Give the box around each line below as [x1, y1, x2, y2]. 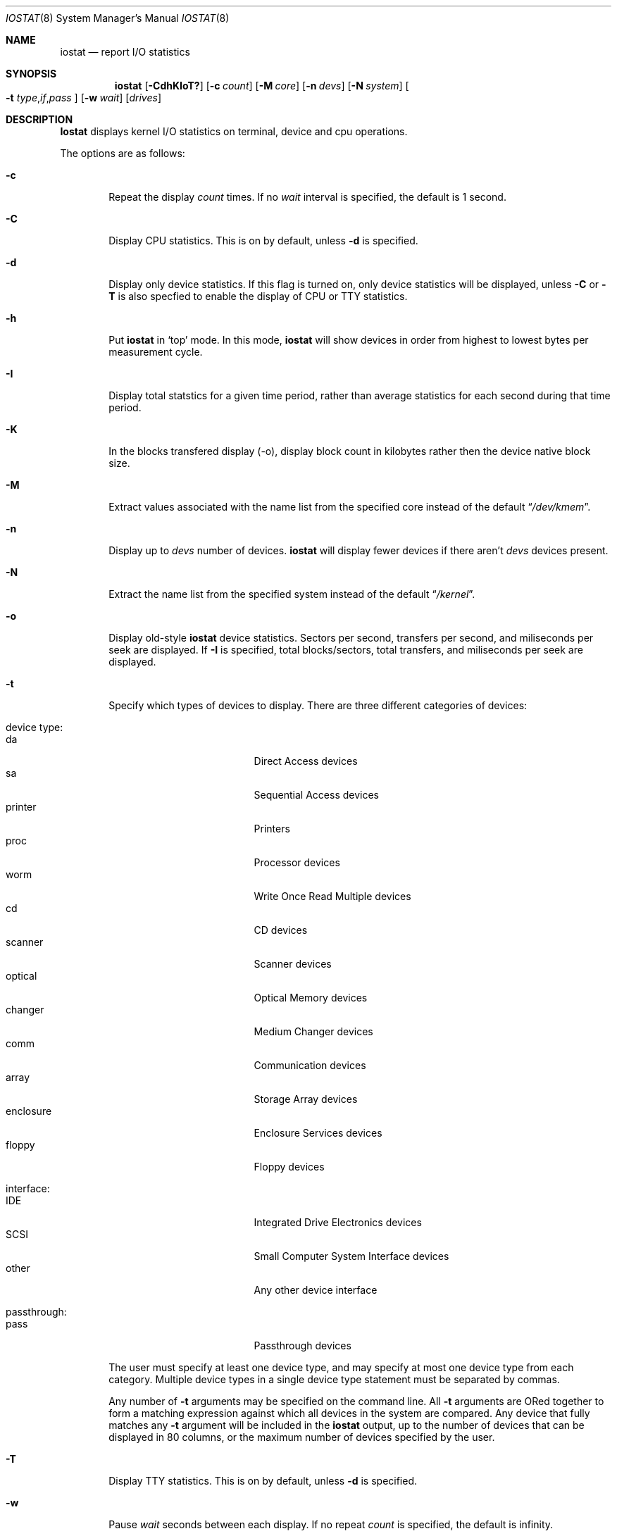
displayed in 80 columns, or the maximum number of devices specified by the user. [108, 1431, 495, 1443]
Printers [254, 823, 290, 835]
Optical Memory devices [254, 992, 368, 1004]
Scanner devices [254, 958, 332, 970]
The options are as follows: [60, 147, 185, 159]
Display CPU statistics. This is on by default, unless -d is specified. [108, 235, 418, 246]
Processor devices [254, 856, 340, 868]
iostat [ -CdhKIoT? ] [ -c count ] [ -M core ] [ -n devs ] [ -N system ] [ [114, 80, 409, 92]
